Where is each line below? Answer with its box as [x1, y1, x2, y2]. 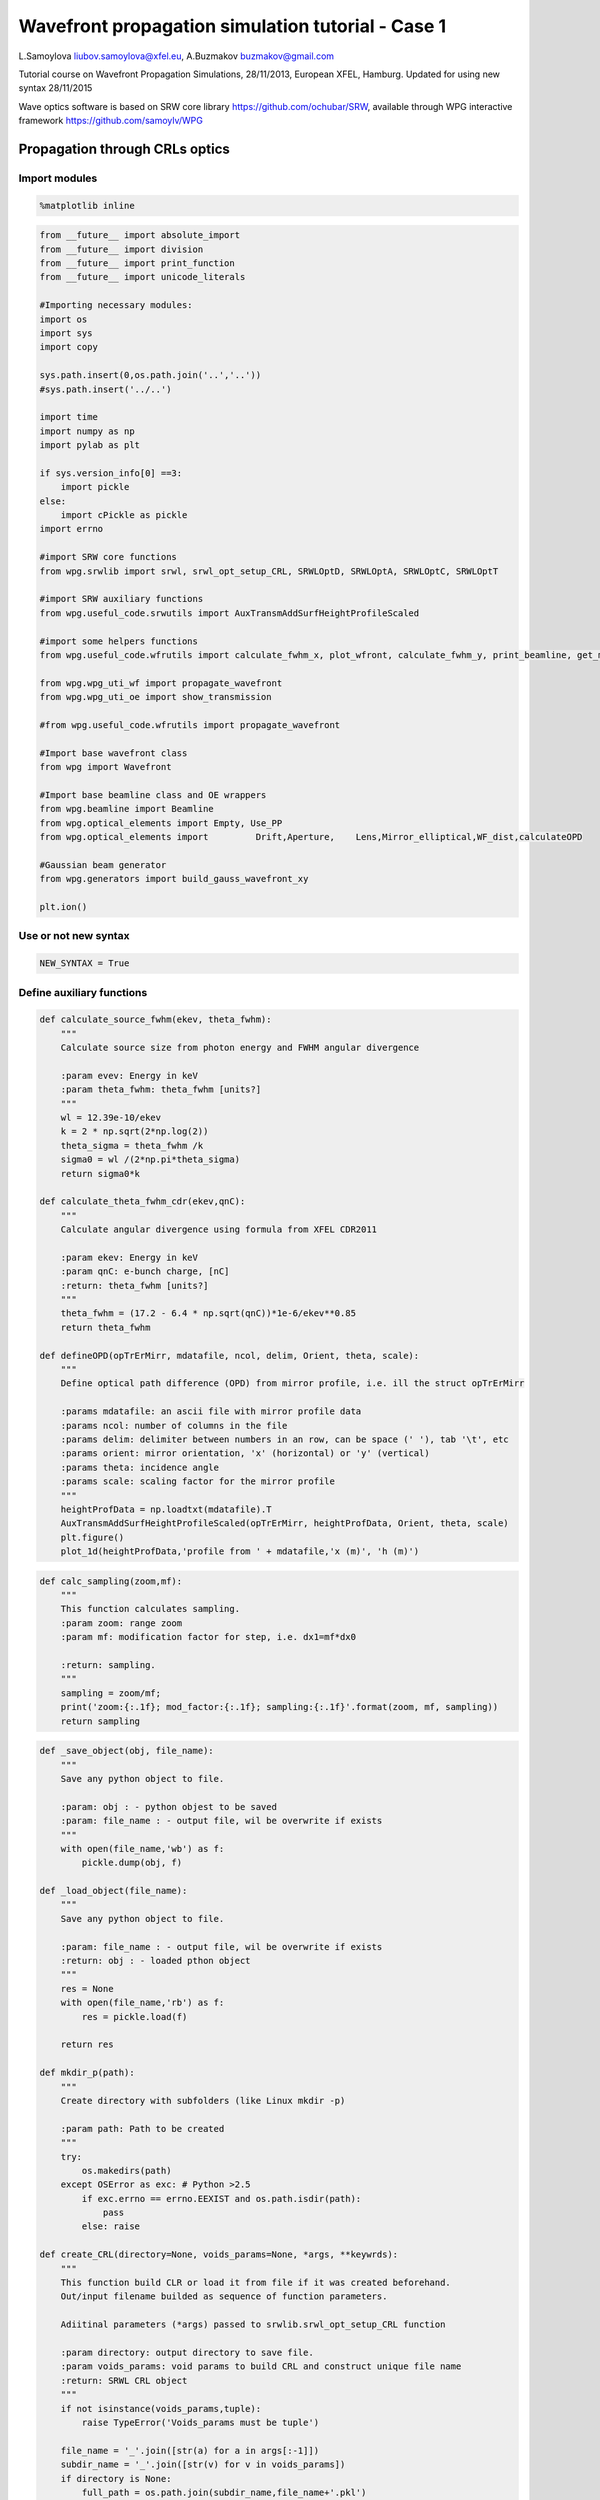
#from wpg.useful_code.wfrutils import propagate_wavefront [39, 719, 341, 730]
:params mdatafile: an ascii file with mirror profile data [60, 1406, 362, 1417]
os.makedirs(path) [81, 2165, 172, 2176]
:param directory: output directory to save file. [60, 2346, 314, 2358]
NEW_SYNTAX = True [39, 958, 130, 969]
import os [39, 313, 88, 325]
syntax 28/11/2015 [18, 82, 93, 94]
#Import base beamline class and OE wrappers [39, 789, 267, 800]
